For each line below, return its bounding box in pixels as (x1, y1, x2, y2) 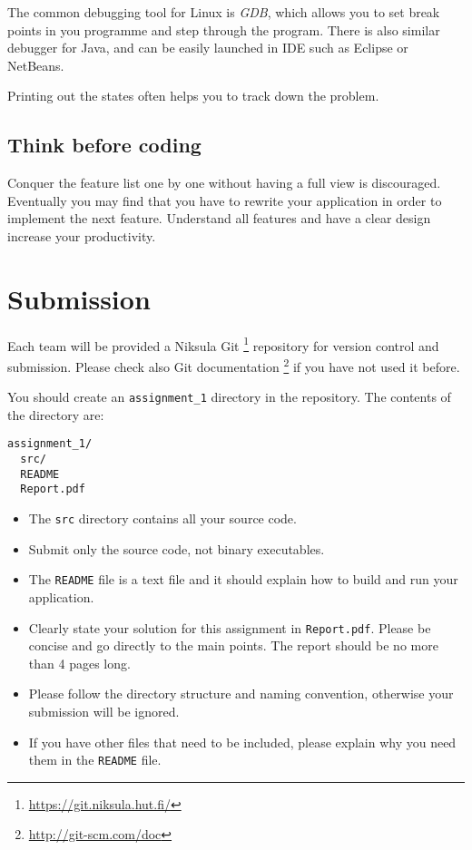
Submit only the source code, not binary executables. (28, 539, 325, 558)
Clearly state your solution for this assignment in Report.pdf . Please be (28, 618, 431, 637)
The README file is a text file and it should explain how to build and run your (28, 570, 458, 589)
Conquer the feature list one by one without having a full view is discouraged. (7, 173, 441, 192)
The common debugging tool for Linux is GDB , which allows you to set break (7, 3, 440, 21)
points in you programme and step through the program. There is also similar (7, 20, 440, 39)
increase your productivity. (7, 226, 156, 245)
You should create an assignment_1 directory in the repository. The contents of (7, 387, 451, 406)
